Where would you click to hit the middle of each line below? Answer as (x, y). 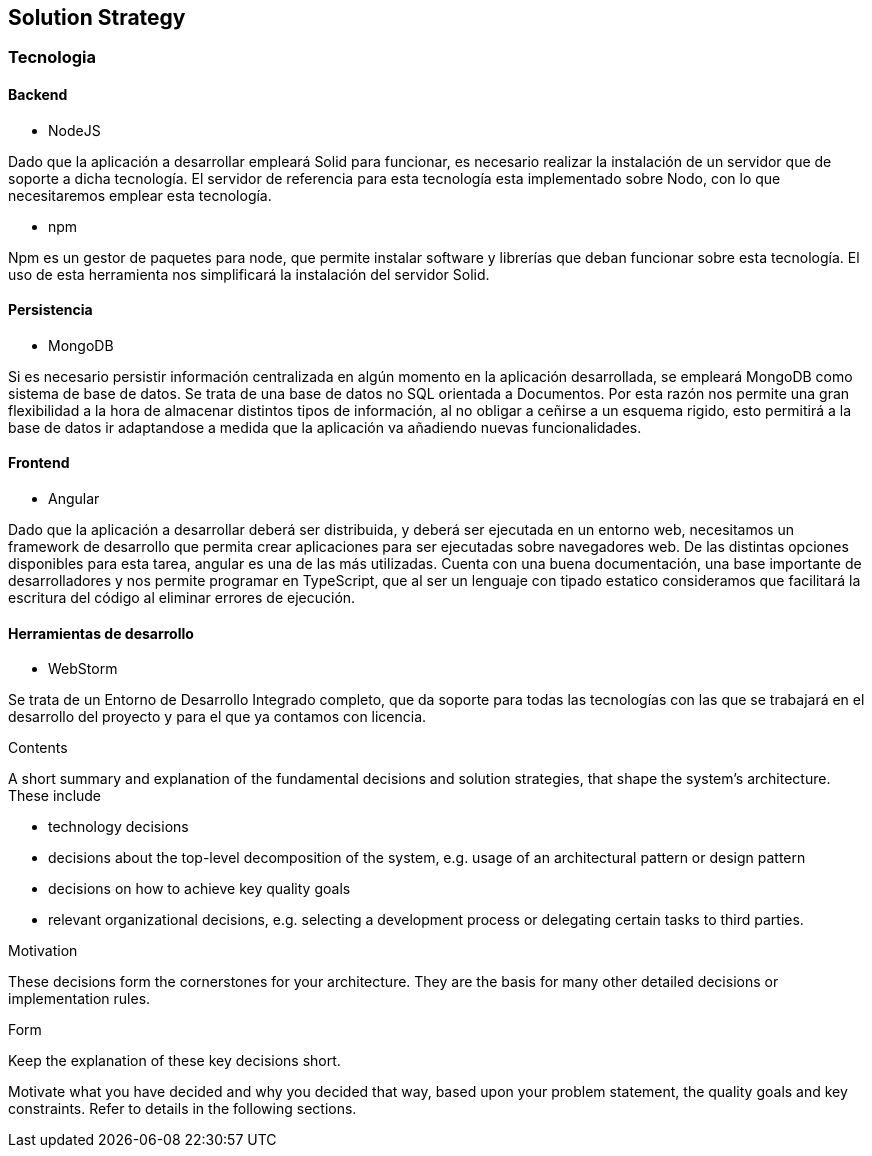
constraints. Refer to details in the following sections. (182, 1109)
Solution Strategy (97, 17)
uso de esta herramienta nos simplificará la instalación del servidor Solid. (249, 274)
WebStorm (83, 669)
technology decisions (118, 827)
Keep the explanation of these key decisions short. (174, 1061)
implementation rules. (79, 999)
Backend (38, 95)
